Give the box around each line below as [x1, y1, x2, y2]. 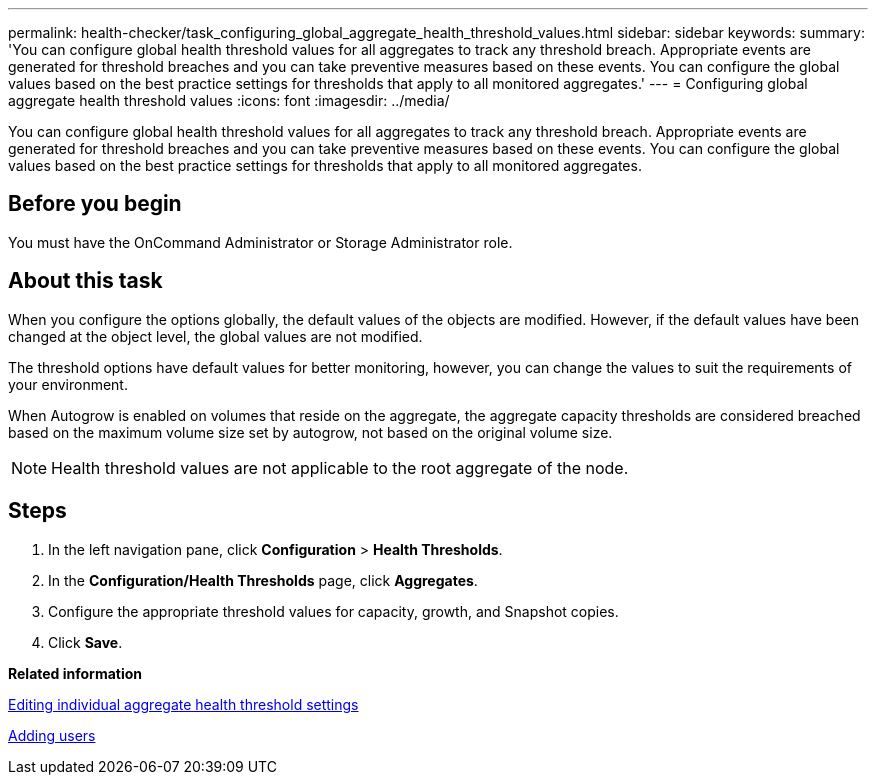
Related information [8, 664, 143, 682]
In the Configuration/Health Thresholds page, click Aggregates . [48, 571, 478, 589]
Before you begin [8, 191, 182, 217]
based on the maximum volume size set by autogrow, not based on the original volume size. [8, 423, 613, 441]
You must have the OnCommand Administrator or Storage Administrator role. [8, 233, 513, 251]
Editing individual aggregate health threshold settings [8, 695, 359, 713]
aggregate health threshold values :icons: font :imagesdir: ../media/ [8, 92, 450, 109]
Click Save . [48, 633, 123, 651]
